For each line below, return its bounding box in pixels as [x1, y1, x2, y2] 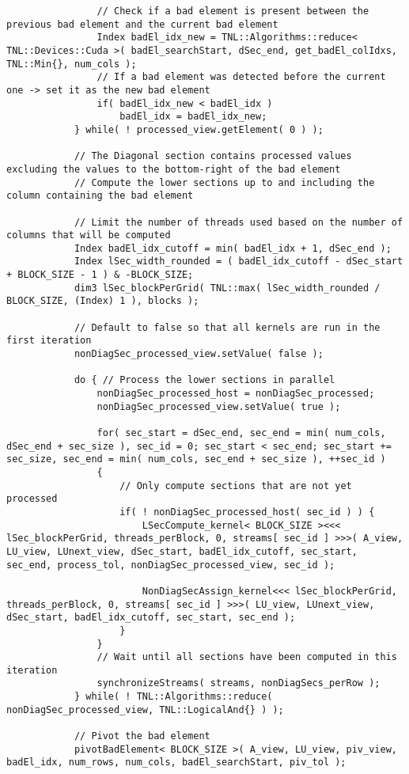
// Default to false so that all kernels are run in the [74, 321, 381, 333]
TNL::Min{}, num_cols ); [6, 58, 137, 70]
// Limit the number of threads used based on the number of [74, 216, 403, 228]
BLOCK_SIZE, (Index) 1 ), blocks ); [6, 295, 199, 307]
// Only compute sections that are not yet [119, 480, 352, 491]
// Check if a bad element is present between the [97, 6, 369, 17]
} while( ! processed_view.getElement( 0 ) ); [74, 123, 324, 135]
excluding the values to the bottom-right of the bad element [6, 163, 341, 175]
